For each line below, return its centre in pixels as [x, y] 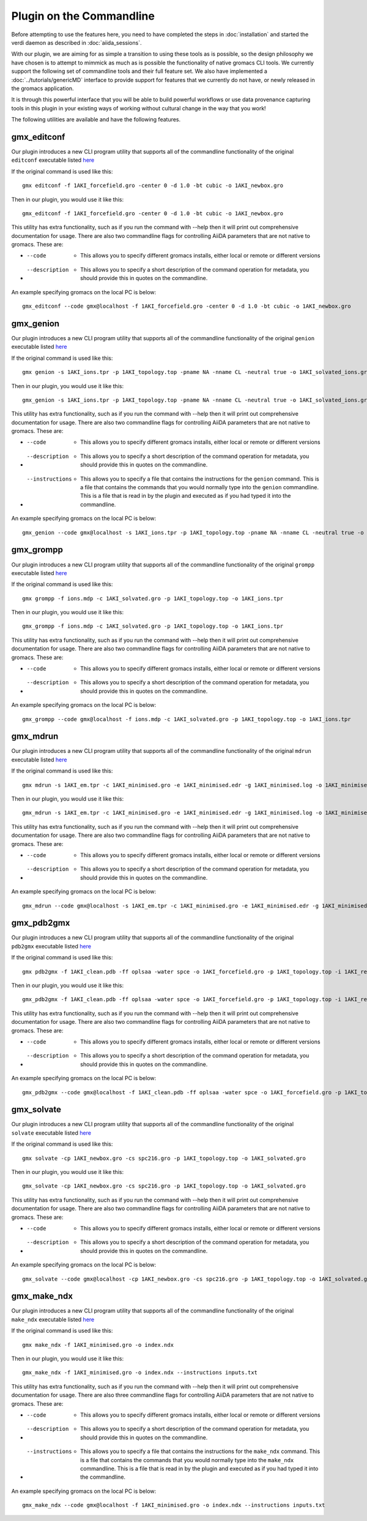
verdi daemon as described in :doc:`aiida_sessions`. [76, 42]
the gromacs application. [43, 88]
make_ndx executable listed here [53, 1319]
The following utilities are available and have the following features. [96, 120]
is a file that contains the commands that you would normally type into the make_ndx [187, 1460]
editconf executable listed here [53, 160]
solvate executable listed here [51, 1133]
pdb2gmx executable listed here [51, 946]
